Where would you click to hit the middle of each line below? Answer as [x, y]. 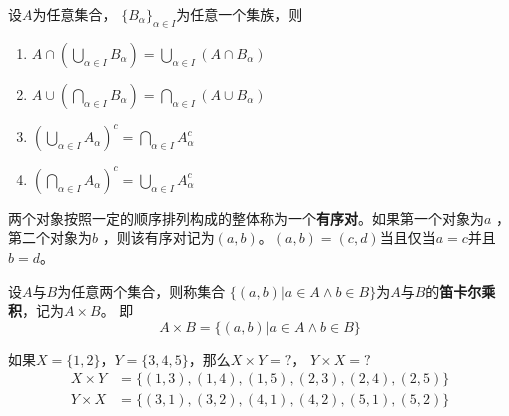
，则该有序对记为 [158, 237]
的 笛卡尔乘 [460, 290]
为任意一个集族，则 [239, 14]
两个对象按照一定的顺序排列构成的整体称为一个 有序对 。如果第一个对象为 [246, 217]
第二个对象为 [50, 237]
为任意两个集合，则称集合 [141, 290]
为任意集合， [74, 14]
